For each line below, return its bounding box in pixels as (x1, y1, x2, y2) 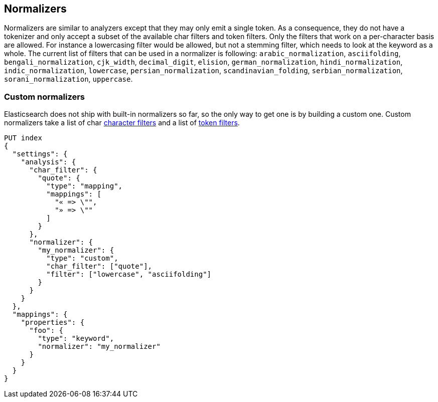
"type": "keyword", (38, 334, 114, 343)
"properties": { (21, 318, 85, 327)
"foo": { (29, 326, 64, 335)
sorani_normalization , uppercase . (4, 75, 133, 84)
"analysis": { (21, 158, 76, 166)
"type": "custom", (46, 254, 118, 263)
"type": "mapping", (46, 182, 123, 190)
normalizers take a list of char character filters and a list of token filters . (4, 118, 240, 127)
